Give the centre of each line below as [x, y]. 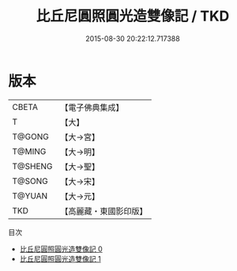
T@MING [29, 151]
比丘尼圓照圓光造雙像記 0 [61, 249]
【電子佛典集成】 [92, 107]
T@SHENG [32, 166]
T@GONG [30, 137]
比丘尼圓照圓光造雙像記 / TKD [133, 16]
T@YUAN [30, 196]
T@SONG [30, 181]
